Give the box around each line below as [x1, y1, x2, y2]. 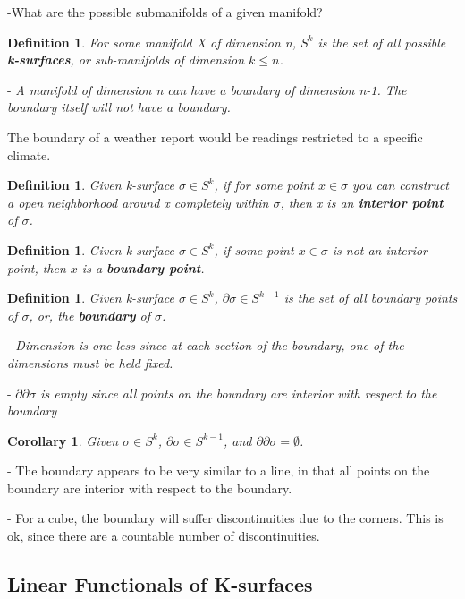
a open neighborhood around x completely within [7, 193, 269, 211]
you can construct [352, 175, 450, 194]
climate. [7, 145, 51, 164]
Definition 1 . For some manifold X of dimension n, [7, 32, 296, 51]
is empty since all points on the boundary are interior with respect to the [40, 383, 437, 402]
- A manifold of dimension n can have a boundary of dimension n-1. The [7, 80, 407, 98]
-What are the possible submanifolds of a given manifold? [7, 3, 323, 21]
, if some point [214, 240, 294, 259]
